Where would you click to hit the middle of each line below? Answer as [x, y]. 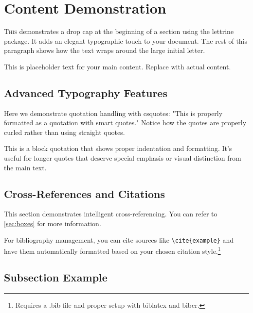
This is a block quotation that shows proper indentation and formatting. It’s [118, 148]
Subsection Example [56, 277]
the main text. [25, 167]
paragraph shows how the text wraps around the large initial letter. [105, 50]
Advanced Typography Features [86, 92]
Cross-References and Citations [85, 193]
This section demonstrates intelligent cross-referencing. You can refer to [111, 214]
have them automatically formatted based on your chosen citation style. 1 [112, 250]
